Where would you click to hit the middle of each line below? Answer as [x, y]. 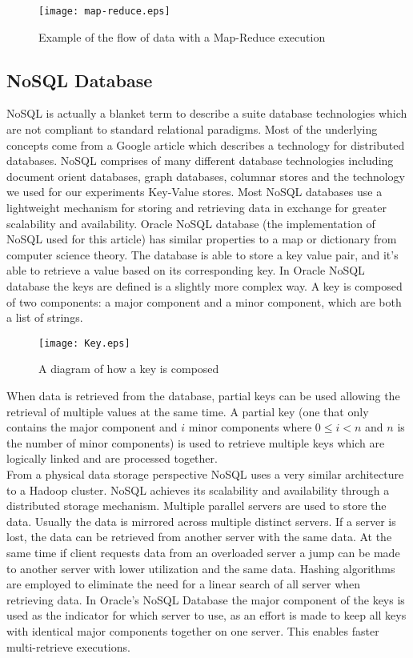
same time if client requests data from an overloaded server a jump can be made [203, 552]
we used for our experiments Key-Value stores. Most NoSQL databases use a [194, 192]
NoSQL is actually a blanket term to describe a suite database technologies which [207, 113]
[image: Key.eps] [84, 343]
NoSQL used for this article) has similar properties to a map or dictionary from [202, 239]
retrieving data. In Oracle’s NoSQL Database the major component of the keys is [206, 599]
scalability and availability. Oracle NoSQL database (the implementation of [191, 223]
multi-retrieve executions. [68, 646]
